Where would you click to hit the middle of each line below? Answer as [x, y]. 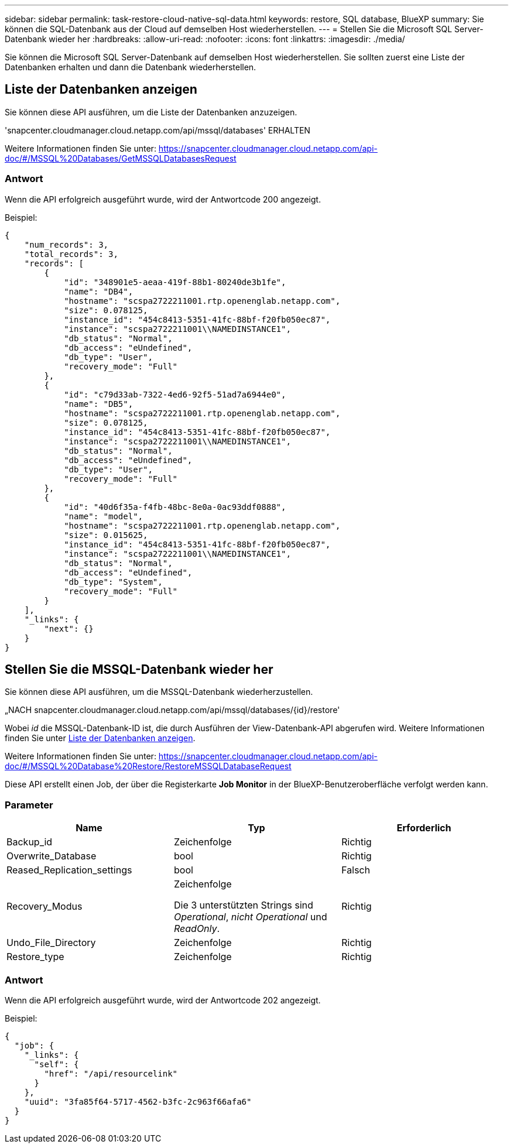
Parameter [29, 805]
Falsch [355, 870]
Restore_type [35, 957]
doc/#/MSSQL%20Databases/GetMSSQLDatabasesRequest [121, 158]
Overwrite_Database [52, 856]
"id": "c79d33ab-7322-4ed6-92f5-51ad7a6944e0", [175, 394]
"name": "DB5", [99, 404]
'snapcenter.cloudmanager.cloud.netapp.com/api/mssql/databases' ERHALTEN [158, 130]
